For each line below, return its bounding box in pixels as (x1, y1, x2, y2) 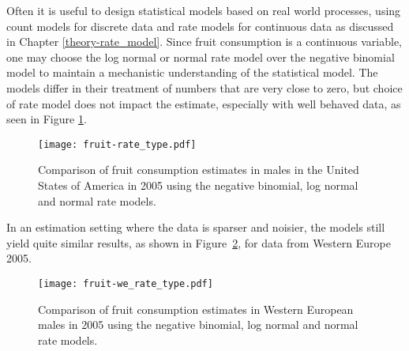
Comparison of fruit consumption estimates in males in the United (38, 161, 359, 178)
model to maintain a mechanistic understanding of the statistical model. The (6, 64, 378, 81)
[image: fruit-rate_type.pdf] (38, 138, 197, 150)
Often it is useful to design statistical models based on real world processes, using (6, 2, 401, 18)
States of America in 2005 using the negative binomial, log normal (38, 177, 358, 193)
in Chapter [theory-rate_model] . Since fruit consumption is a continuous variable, (6, 33, 402, 50)
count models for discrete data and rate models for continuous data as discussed (6, 17, 394, 34)
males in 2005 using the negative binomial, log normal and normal (38, 316, 358, 333)
